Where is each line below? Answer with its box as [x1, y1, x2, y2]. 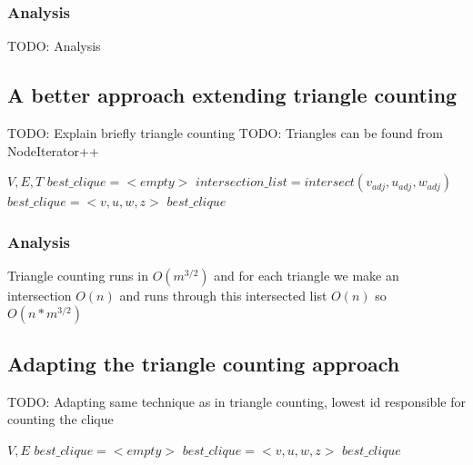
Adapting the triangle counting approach [7, 350, 400, 377]
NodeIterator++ [7, 141, 99, 160]
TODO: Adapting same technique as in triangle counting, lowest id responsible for [7, 391, 466, 411]
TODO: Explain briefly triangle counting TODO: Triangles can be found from [7, 124, 443, 143]
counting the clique [7, 410, 114, 429]
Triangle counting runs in [7, 266, 148, 285]
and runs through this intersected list [119, 286, 327, 305]
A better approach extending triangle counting [7, 81, 458, 109]
